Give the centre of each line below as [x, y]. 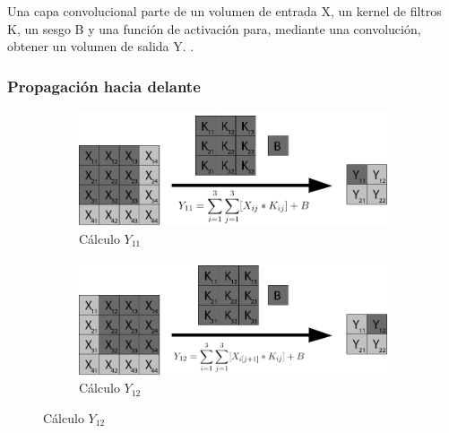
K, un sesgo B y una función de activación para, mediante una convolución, [214, 28]
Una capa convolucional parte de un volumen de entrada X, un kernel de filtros [224, 11]
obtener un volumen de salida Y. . [101, 46]
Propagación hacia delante [104, 86]
